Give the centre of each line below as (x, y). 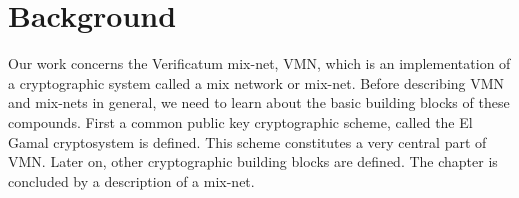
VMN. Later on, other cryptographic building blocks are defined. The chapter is (253, 161)
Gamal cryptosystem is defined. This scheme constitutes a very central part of (247, 141)
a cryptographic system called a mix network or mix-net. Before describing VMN (256, 82)
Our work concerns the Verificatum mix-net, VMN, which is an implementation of (259, 63)
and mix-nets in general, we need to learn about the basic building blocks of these (259, 102)
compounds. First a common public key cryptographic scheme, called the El (240, 121)
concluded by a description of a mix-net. (131, 180)
